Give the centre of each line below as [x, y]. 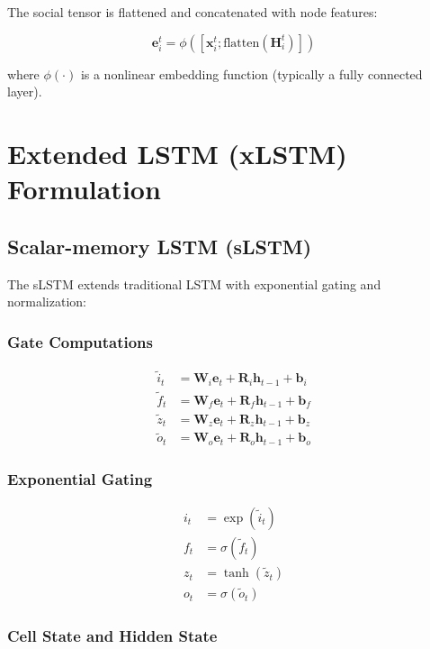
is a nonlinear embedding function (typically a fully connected [251, 73]
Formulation [84, 189]
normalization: [47, 302]
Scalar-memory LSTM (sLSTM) [160, 246]
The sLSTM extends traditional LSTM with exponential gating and [194, 283]
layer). [25, 91]
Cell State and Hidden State [112, 636]
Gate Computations [80, 341]
